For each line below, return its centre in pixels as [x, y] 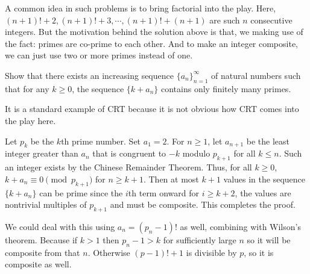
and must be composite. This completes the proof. [203, 204]
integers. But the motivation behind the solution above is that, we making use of [154, 32]
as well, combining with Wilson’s [240, 226]
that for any [27, 88]
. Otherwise [109, 252]
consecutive [271, 20]
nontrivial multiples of [46, 204]
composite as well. [38, 264]
